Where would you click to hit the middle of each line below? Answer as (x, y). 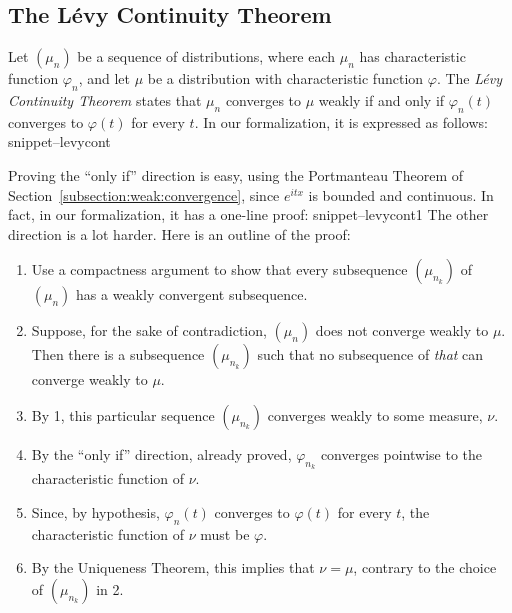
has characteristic (412, 56)
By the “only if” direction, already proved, (161, 453)
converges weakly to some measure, (375, 414)
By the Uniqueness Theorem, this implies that (173, 567)
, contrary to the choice (425, 567)
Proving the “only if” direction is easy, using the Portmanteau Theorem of (236, 174)
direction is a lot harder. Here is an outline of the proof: (179, 233)
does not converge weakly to (402, 330)
